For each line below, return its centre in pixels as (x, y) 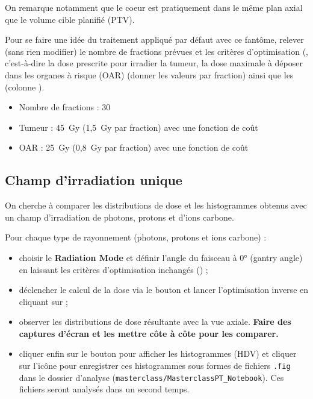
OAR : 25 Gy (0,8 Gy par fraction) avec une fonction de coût (134, 147)
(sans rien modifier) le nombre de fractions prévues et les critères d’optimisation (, (157, 51)
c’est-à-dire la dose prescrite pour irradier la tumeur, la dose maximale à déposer (154, 63)
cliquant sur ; (43, 301)
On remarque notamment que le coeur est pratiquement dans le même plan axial (154, 7)
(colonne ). (25, 86)
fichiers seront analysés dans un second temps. (104, 389)
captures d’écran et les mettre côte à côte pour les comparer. (149, 333)
